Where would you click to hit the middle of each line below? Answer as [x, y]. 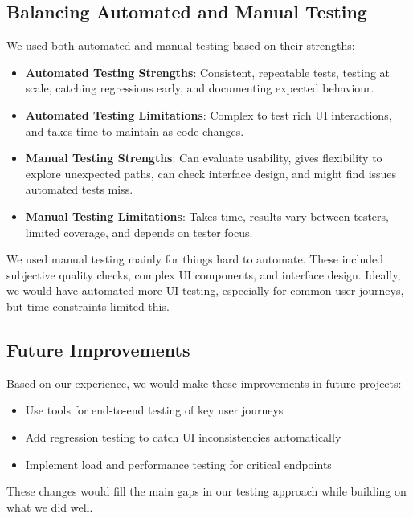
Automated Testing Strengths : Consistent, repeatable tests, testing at [208, 72]
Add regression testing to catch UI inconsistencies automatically [183, 436]
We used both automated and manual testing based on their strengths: [181, 45]
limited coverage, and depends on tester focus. [139, 232]
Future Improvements [98, 349]
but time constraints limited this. [88, 306]
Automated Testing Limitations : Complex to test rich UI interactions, [209, 114]
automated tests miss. [79, 189]
